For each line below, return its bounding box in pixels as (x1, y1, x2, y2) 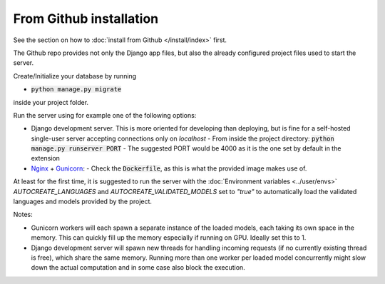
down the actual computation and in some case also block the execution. (31, 263, 245, 272)
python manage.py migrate (31, 86, 122, 93)
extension (31, 154, 61, 163)
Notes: (13, 211, 33, 219)
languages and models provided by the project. (13, 197, 153, 206)
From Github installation (13, 11, 159, 26)
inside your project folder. (13, 98, 89, 106)
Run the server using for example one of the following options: (13, 111, 197, 119)
